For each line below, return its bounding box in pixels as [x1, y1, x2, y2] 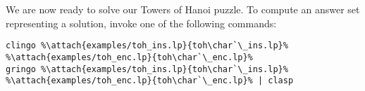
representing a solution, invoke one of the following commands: [6, 15, 277, 30]
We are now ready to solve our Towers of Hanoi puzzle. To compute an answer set [6, 2, 360, 16]
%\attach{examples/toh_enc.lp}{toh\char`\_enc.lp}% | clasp [6, 76, 294, 86]
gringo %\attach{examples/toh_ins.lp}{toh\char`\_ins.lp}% [6, 64, 288, 74]
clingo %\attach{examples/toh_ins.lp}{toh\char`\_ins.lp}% [6, 41, 288, 51]
